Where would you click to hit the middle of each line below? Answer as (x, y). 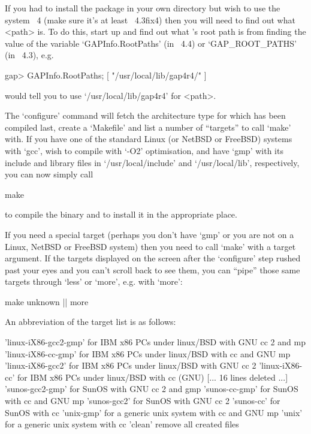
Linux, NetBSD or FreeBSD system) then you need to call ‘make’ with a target (150, 246)
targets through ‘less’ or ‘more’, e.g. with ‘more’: (94, 281)
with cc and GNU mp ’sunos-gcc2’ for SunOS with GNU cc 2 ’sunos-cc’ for (143, 401)
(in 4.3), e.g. (29, 55)
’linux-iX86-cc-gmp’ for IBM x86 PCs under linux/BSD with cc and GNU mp (148, 353)
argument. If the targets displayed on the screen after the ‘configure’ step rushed (153, 258)
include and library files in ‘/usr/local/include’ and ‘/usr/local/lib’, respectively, (152, 162)
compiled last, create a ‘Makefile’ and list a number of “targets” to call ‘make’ (148, 127)
